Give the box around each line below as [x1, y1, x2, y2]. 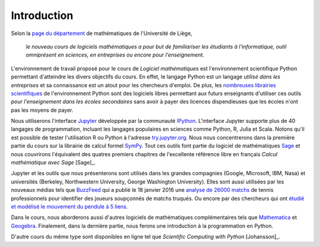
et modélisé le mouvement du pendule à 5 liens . [11, 202, 128, 210]
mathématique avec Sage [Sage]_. [11, 159, 96, 166]
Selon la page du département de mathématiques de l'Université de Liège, [11, 30, 193, 37]
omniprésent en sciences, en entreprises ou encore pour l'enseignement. [25, 51, 204, 59]
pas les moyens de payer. [11, 106, 73, 113]
